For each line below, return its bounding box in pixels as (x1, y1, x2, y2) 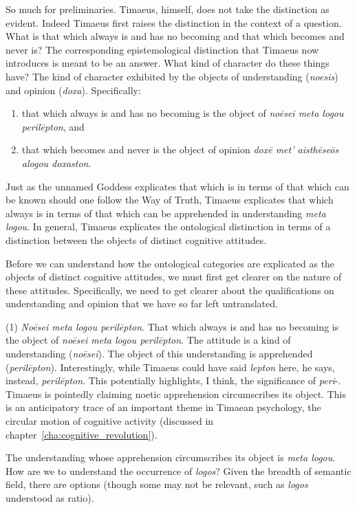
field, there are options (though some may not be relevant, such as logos (6, 477, 308, 491)
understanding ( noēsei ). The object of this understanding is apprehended (6, 346, 313, 361)
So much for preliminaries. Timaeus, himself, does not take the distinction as (6, 2, 329, 16)
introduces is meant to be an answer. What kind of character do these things (6, 56, 329, 70)
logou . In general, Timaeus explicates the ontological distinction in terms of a (6, 219, 331, 234)
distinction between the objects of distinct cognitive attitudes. (6, 232, 267, 247)
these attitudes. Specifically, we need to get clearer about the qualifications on (6, 282, 334, 297)
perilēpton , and (21, 119, 85, 133)
